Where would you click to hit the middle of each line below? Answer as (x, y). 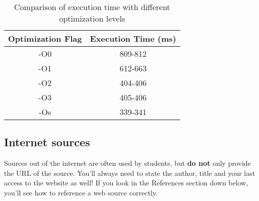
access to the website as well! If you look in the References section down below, (126, 183)
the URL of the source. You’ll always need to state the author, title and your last (130, 173)
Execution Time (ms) (133, 38)
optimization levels (92, 18)
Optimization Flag (45, 38)
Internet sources (47, 142)
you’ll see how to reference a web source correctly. (81, 192)
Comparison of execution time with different (92, 7)
